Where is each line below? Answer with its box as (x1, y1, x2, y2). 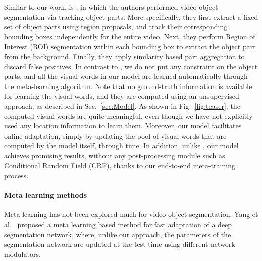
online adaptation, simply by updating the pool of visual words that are (4, 130, 227, 141)
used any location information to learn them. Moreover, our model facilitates (4, 120, 242, 131)
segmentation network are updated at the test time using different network (4, 239, 235, 249)
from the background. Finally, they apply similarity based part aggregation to (4, 51, 245, 61)
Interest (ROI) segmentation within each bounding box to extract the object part (4, 41, 256, 52)
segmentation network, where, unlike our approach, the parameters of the (4, 229, 231, 239)
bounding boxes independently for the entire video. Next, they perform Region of (4, 31, 255, 41)
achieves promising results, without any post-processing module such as (4, 150, 225, 160)
